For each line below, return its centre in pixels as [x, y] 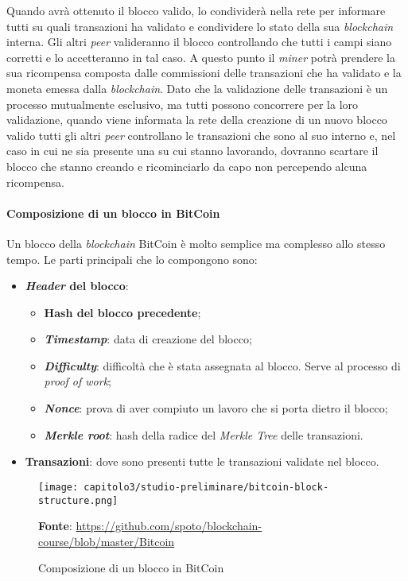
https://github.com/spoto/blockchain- [169, 526]
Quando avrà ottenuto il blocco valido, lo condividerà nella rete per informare [196, 10]
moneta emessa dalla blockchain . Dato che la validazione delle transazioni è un [197, 88]
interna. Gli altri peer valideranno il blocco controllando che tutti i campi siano [199, 42]
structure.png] [78, 500]
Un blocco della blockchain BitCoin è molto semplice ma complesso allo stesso [196, 243]
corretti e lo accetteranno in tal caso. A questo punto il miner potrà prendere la [201, 57]
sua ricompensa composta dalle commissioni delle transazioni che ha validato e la [204, 73]
